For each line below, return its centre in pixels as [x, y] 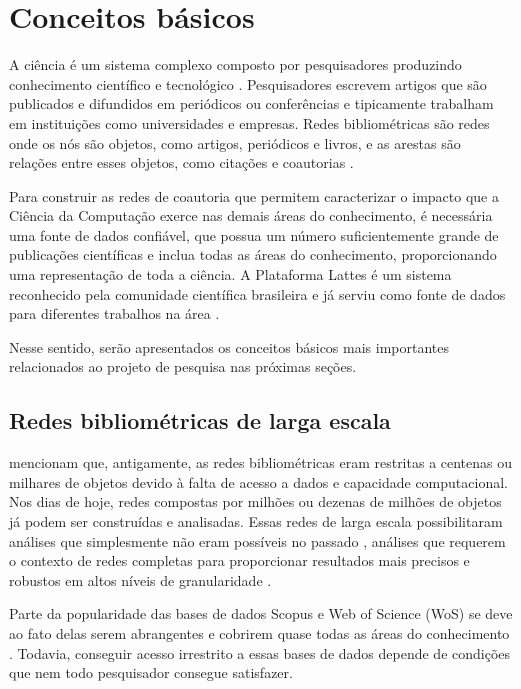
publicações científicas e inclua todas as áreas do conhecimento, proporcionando [253, 254]
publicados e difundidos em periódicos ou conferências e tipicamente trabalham [251, 103]
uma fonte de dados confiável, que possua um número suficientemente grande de [254, 234]
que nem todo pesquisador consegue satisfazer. [151, 672]
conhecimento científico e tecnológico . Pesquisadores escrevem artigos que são [248, 83]
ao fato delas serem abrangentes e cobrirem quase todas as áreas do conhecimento [259, 632]
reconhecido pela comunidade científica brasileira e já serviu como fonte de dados [257, 293]
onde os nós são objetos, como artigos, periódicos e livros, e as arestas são [235, 142]
